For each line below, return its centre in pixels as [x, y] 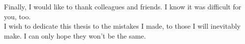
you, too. [17, 16]
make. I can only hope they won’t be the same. [75, 35]
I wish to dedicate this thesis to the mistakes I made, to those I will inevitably [122, 26]
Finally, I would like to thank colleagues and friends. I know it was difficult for [123, 6]
